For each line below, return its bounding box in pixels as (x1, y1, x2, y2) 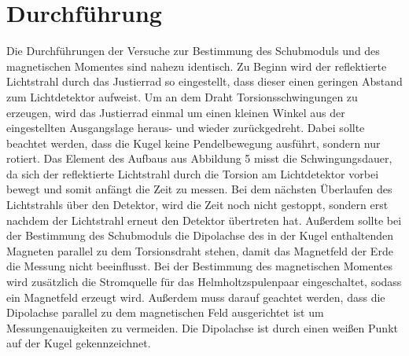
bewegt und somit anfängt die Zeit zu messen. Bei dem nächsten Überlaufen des (6, 181, 392, 197)
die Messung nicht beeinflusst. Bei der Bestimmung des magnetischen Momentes (6, 258, 392, 274)
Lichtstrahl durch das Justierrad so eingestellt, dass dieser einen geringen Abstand (6, 73, 403, 90)
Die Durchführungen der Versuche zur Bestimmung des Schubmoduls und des (6, 42, 380, 59)
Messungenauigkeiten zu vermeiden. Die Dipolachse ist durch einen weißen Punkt (6, 319, 398, 336)
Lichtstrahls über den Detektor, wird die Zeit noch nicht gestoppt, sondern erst (6, 196, 389, 213)
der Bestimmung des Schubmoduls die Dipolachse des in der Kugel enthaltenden (6, 227, 394, 244)
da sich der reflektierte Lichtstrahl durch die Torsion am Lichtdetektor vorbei (6, 165, 379, 182)
